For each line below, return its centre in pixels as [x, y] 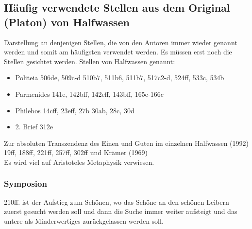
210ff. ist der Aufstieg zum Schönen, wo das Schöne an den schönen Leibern [117, 202]
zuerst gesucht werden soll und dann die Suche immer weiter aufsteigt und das [121, 211]
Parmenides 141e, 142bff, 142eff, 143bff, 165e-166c [89, 94]
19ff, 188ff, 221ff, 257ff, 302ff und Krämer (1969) [76, 152]
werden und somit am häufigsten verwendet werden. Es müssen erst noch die [118, 52]
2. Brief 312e [34, 127]
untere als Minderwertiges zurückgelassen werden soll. [84, 220]
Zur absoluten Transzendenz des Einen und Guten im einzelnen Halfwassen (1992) [126, 143]
